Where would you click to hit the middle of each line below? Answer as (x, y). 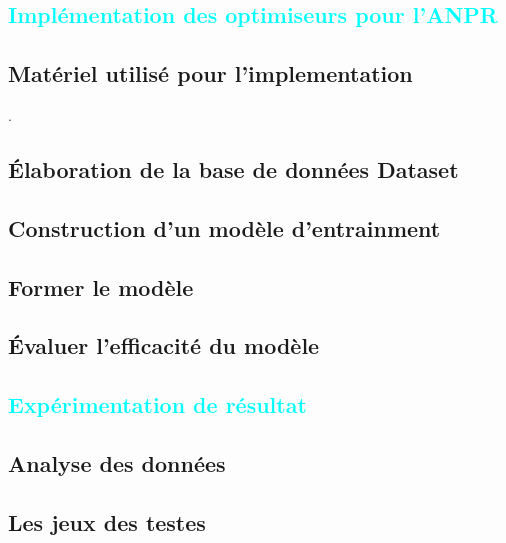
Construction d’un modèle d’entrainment (224, 227)
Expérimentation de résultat (157, 404)
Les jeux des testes (107, 521)
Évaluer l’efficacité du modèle (164, 345)
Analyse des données (117, 462)
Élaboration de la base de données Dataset (233, 168)
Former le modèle (101, 286)
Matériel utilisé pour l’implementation (210, 73)
